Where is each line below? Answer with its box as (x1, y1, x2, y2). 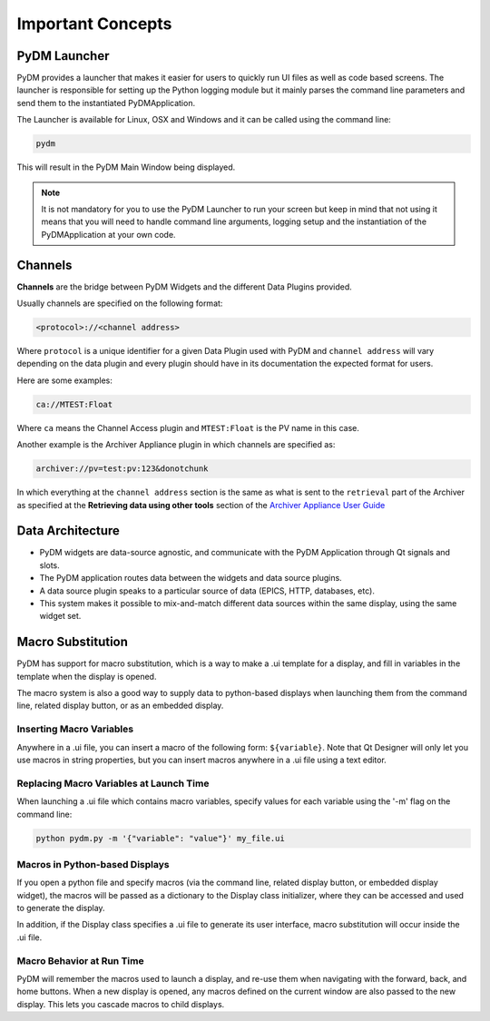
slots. (39, 559, 61, 571)
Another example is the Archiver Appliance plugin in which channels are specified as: (16, 439, 336, 450)
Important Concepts (16, 14, 172, 34)
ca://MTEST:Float (35, 399, 113, 409)
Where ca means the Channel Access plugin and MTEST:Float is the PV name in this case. (16, 422, 360, 433)
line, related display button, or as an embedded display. (16, 700, 224, 712)
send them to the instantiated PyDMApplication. (16, 97, 195, 108)
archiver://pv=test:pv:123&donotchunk (35, 464, 209, 474)
